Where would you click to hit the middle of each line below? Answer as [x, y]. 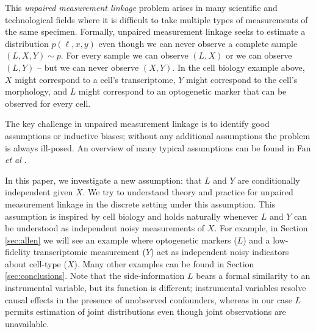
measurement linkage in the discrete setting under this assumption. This [140, 204]
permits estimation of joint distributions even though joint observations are [145, 312]
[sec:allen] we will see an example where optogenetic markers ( [121, 240]
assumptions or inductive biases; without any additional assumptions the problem [158, 135]
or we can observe [259, 55]
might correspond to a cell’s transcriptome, [95, 79]
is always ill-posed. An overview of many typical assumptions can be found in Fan [158, 147]
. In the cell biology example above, [239, 67]
